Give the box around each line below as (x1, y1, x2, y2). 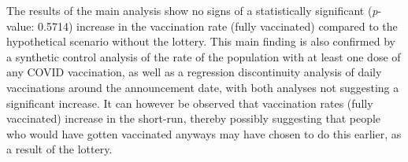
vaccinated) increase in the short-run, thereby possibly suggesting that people (6, 110, 381, 127)
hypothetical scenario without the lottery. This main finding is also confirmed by (6, 33, 395, 50)
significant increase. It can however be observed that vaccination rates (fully (6, 94, 373, 111)
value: (6, 17, 35, 34)
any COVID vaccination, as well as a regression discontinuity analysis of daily (6, 64, 382, 80)
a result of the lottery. (6, 141, 113, 157)
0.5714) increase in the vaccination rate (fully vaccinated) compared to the (38, 17, 398, 34)
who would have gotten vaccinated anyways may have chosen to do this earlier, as (6, 125, 402, 142)
